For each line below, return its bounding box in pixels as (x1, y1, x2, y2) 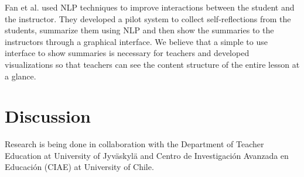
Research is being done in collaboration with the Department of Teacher (5, 138, 264, 150)
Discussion (5, 104, 91, 128)
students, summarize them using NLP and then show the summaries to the (5, 24, 274, 36)
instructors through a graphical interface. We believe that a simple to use (5, 35, 268, 47)
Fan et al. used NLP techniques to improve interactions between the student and (5, 1, 295, 13)
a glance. (5, 70, 36, 82)
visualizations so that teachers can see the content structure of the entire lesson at (5, 58, 300, 70)
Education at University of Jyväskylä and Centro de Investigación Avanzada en (5, 149, 289, 161)
